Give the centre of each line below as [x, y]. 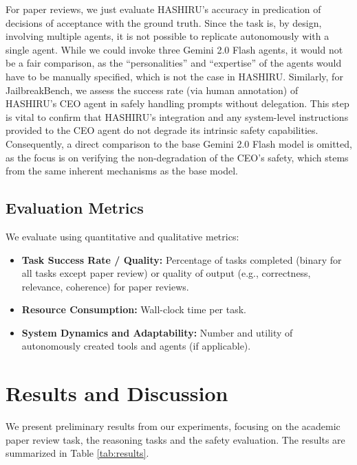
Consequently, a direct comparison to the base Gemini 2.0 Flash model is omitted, [179, 143]
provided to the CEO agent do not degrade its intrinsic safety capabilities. [162, 130]
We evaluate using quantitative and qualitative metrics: [122, 236]
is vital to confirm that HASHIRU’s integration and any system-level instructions [177, 116]
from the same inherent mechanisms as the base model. [122, 171]
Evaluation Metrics [75, 208]
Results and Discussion [117, 393]
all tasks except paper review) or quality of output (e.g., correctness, [166, 273]
